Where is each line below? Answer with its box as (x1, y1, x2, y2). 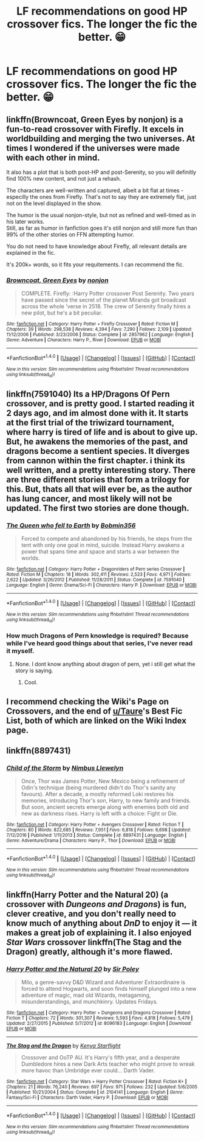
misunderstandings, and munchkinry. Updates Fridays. (21, 998, 158, 1005)
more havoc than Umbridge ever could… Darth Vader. (21, 1067, 155, 1074)
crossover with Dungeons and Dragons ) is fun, (6, 899, 187, 909)
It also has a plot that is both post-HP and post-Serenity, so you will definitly (6, 168, 196, 176)
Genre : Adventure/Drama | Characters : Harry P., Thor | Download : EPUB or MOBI (6, 838, 176, 844)
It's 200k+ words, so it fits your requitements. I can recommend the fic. (6, 261, 184, 268)
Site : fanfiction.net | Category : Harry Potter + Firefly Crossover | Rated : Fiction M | (6, 321, 178, 327)
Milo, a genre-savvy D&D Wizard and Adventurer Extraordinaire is (21, 979, 186, 986)
